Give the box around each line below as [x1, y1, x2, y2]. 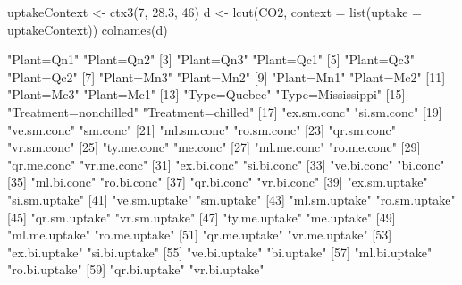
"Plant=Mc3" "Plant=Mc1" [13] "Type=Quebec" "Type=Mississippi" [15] [7, 85, 406, 104]
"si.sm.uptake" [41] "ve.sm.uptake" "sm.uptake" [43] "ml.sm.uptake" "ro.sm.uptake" [7, 189, 456, 208]
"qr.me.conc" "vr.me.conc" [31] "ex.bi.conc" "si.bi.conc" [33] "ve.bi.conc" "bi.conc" [7, 155, 445, 173]
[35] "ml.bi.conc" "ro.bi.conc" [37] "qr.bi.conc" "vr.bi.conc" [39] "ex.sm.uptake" [7, 172, 428, 191]
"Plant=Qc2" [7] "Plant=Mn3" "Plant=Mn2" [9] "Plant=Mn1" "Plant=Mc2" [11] [7, 67, 446, 86]
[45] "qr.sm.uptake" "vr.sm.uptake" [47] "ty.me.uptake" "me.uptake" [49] [7, 207, 396, 226]
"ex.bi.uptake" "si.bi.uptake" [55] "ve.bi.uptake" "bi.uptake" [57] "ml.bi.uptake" [7, 242, 433, 261]
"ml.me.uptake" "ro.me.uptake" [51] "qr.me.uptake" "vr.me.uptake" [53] [7, 225, 392, 244]
